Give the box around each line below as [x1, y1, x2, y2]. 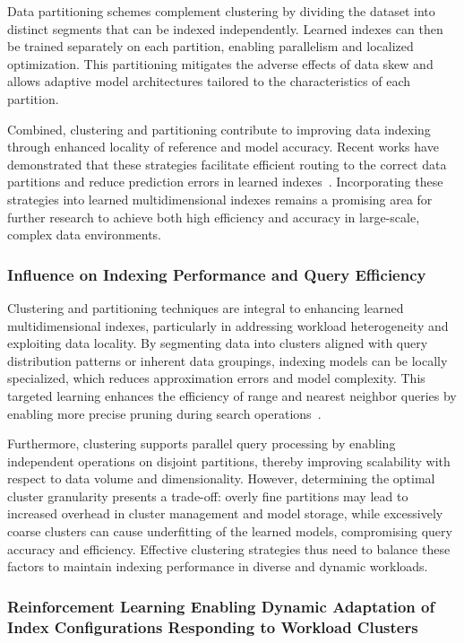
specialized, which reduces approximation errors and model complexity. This [7, 369, 425, 387]
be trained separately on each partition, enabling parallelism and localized [7, 37, 414, 56]
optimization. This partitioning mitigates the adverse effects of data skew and [7, 54, 434, 73]
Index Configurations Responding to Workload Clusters [7, 615, 418, 638]
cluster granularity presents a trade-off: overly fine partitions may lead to [7, 486, 408, 505]
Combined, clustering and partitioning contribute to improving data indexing [7, 119, 431, 138]
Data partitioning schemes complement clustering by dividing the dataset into [7, 2, 435, 20]
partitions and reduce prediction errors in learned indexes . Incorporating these [7, 172, 443, 191]
